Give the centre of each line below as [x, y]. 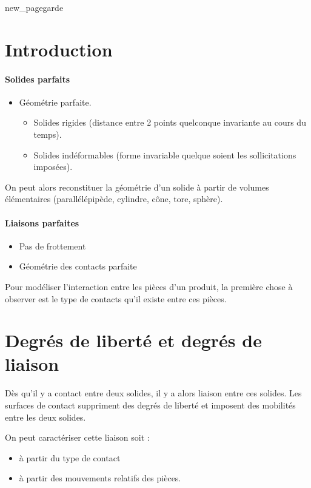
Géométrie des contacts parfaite [78, 266]
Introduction [59, 49]
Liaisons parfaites [42, 222]
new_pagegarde [34, 7]
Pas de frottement [52, 246]
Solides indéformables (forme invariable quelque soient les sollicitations [165, 154]
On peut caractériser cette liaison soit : [77, 437]
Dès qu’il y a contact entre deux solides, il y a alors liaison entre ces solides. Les [153, 393]
